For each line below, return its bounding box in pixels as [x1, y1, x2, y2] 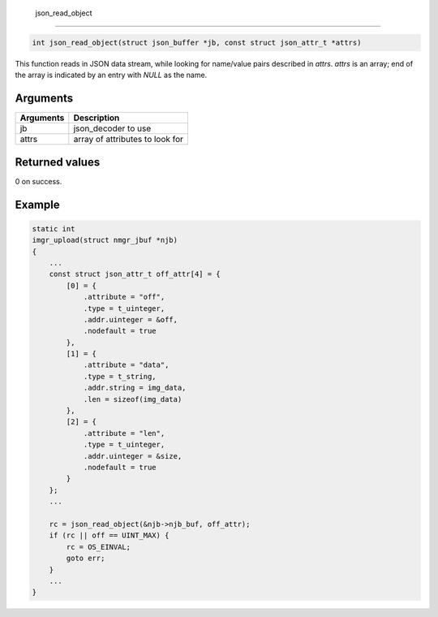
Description [73, 112, 120, 123]
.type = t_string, [83, 372, 157, 381]
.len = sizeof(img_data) [83, 395, 182, 403]
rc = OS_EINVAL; [66, 542, 131, 551]
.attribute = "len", [83, 429, 165, 438]
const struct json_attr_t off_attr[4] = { [49, 270, 221, 279]
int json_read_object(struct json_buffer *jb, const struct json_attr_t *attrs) [32, 37, 362, 47]
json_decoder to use [73, 123, 152, 134]
